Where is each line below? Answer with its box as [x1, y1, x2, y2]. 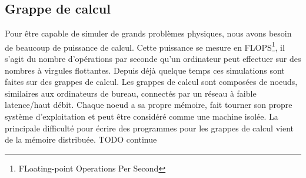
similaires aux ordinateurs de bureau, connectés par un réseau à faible [5, 87, 257, 99]
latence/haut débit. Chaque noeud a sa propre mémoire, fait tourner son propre [5, 98, 292, 111]
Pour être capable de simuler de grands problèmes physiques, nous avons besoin [5, 27, 292, 39]
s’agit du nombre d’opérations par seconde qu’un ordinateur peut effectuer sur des [5, 52, 301, 65]
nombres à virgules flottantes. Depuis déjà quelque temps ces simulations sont [5, 64, 285, 76]
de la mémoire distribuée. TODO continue [5, 133, 157, 146]
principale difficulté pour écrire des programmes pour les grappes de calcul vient [5, 121, 294, 134]
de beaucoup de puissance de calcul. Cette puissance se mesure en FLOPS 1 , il [5, 39, 285, 53]
